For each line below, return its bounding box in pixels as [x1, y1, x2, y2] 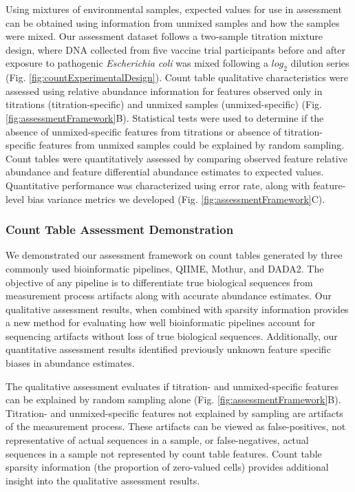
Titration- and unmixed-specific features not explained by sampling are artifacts [6, 405, 343, 420]
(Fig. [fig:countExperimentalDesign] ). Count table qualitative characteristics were [6, 70, 349, 85]
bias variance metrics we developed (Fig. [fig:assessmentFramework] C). [27, 191, 325, 206]
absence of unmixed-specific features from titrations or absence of [6, 124, 281, 138]
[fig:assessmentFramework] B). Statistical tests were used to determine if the [6, 110, 324, 125]
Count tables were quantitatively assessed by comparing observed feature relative [6, 151, 347, 165]
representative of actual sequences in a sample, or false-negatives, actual [6, 433, 309, 447]
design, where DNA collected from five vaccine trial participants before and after [6, 42, 346, 56]
